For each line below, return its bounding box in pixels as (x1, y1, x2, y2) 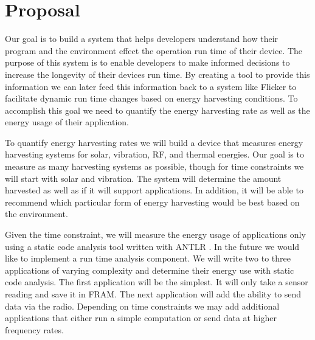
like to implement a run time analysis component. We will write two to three (5, 252, 291, 265)
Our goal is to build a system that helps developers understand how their (5, 32, 279, 45)
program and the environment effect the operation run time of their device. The (5, 44, 303, 57)
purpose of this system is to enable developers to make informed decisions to (5, 56, 290, 69)
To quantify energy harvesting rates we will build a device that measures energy (5, 136, 303, 148)
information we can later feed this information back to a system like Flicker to (5, 80, 297, 92)
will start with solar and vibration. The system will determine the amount (5, 172, 282, 184)
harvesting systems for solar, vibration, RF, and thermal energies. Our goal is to (5, 148, 304, 161)
